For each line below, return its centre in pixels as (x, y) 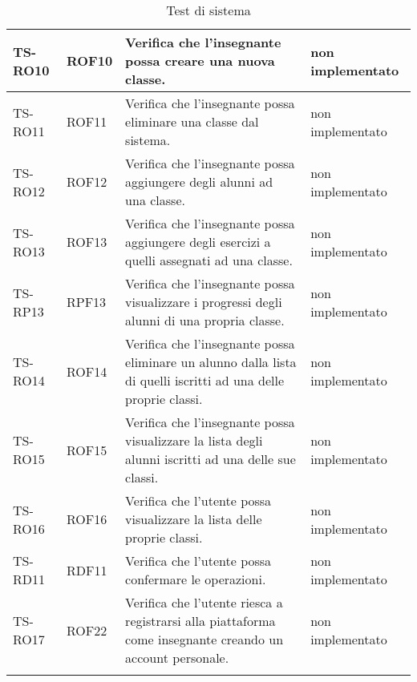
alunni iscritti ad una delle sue (211, 459)
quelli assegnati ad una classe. (209, 260)
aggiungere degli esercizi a (198, 242)
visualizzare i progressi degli (204, 302)
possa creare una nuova (200, 61)
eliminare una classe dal (192, 121)
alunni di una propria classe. (205, 320)
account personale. (177, 658)
